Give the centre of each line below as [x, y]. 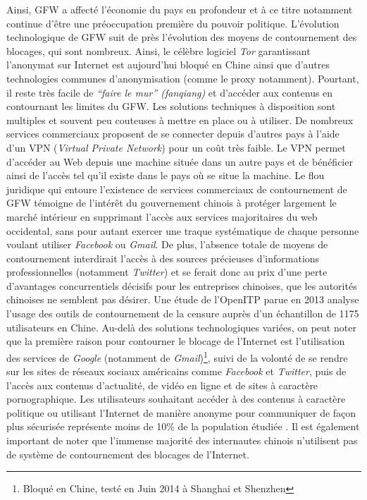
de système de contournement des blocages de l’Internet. [128, 454]
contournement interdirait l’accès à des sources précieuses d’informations [163, 258]
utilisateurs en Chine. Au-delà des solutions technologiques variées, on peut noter [181, 327]
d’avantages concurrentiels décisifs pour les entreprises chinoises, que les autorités [182, 285]
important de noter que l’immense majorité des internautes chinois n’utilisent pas [182, 440]
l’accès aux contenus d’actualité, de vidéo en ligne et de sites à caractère [162, 385]
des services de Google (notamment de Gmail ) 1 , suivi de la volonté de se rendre [177, 356]
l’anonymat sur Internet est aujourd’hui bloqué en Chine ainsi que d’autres [168, 65]
